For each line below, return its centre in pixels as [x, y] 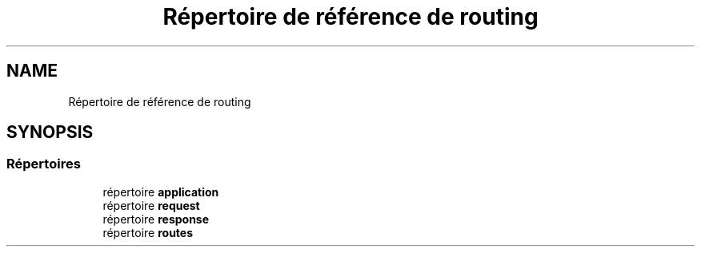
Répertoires [44, 164]
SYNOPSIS [50, 132]
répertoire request [151, 205]
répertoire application [161, 192]
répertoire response [156, 219]
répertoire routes [148, 232]
